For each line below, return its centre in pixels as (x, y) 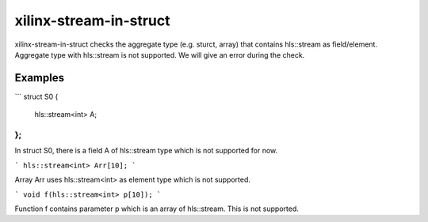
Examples (40, 78)
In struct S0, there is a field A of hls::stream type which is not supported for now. (146, 151)
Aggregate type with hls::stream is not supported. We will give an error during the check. (160, 55)
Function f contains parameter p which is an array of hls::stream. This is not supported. (157, 209)
